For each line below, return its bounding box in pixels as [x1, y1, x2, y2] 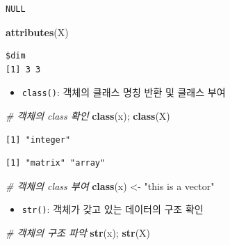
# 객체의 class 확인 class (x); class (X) [6, 109, 170, 123]
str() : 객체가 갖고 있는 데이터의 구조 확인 [22, 202, 204, 216]
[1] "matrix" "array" [6, 158, 106, 168]
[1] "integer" [6, 134, 71, 145]
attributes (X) [6, 24, 69, 39]
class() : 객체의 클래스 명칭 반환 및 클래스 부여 [22, 85, 226, 100]
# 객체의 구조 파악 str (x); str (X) [6, 226, 151, 240]
